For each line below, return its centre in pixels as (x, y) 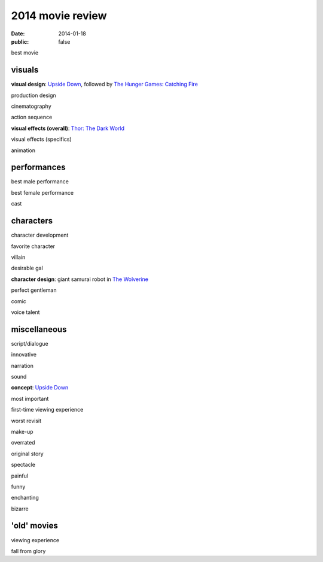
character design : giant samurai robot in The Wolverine (80, 279)
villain (18, 257)
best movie (25, 53)
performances (38, 167)
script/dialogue (30, 343)
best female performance (42, 192)
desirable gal (27, 268)
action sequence (32, 117)
